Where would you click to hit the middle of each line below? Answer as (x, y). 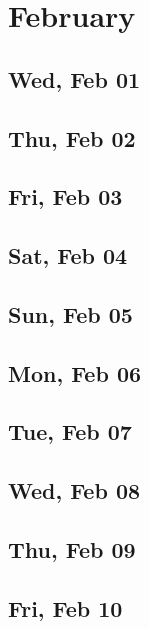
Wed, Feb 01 (74, 78)
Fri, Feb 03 (65, 196)
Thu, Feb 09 (72, 549)
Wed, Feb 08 (74, 490)
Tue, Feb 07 (70, 431)
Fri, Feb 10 (65, 607)
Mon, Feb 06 (75, 372)
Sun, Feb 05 (70, 313)
